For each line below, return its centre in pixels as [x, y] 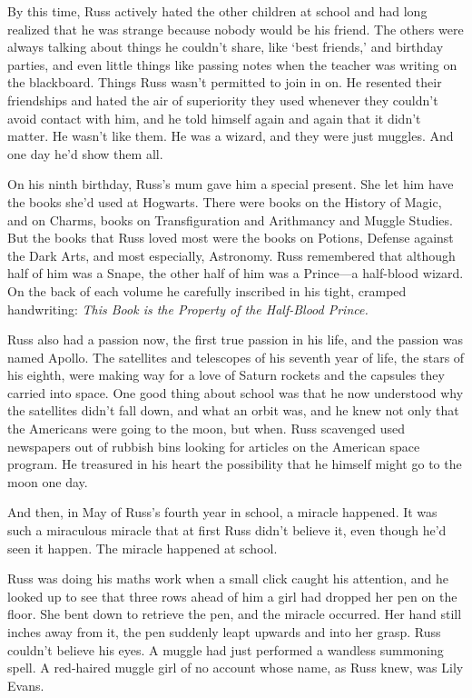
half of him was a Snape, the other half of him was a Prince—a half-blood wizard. [236, 273]
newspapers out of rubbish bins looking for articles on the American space [214, 446]
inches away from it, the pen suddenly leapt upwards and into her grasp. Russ [224, 632]
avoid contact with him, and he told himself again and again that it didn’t [214, 118]
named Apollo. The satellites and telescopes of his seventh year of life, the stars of [236, 357]
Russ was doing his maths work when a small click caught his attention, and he [228, 578]
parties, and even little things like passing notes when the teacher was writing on [232, 64]
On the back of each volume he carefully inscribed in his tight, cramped [207, 290]
